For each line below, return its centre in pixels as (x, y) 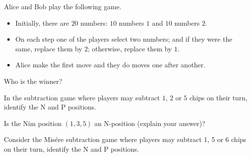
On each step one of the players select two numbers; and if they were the (124, 39)
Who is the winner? (33, 81)
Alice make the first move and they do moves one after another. (110, 65)
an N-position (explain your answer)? (150, 123)
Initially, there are (42, 23)
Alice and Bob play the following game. (63, 6)
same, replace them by (49, 48)
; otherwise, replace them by (130, 48)
